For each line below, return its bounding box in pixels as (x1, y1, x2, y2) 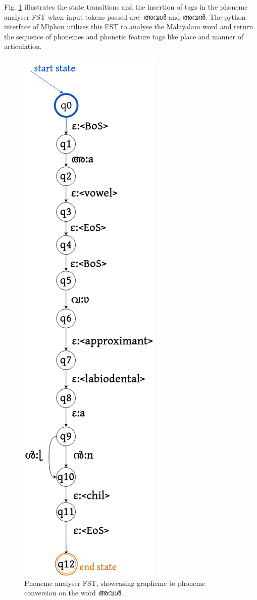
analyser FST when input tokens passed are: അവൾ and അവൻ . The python (4, 11, 246, 22)
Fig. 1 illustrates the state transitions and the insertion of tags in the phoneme (4, 2, 248, 12)
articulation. (4, 41, 42, 52)
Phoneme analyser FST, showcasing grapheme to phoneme (24, 577, 205, 588)
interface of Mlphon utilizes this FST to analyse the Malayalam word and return (4, 21, 253, 32)
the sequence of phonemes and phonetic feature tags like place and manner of (4, 31, 243, 41)
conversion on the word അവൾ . (24, 587, 123, 598)
